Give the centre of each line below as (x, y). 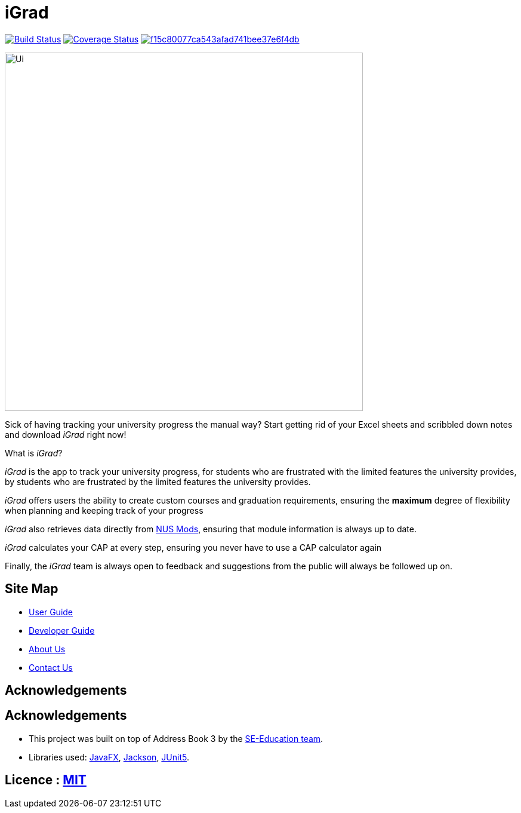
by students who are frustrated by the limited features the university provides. (158, 481)
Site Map (32, 589)
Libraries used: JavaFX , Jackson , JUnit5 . (109, 757)
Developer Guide (62, 630)
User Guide (51, 612)
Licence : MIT (46, 780)
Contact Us (51, 667)
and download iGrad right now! (66, 434)
